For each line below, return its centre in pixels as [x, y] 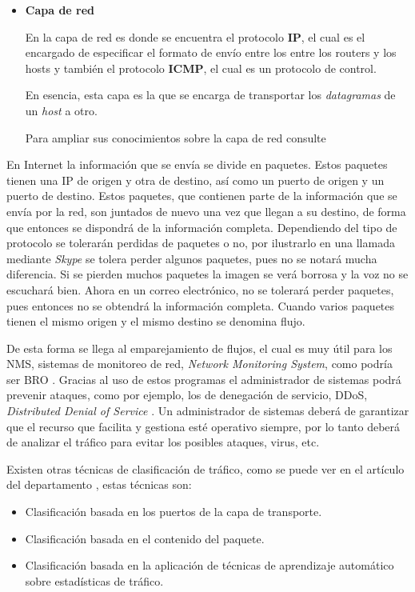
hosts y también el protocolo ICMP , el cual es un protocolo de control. [201, 68]
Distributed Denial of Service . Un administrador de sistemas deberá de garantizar [208, 411]
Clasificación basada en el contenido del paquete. [145, 538]
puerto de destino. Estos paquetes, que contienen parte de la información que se [202, 196]
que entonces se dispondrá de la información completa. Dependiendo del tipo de [202, 227]
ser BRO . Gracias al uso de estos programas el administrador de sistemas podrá [204, 379]
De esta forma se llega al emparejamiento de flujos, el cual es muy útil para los [200, 348]
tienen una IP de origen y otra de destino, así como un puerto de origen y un [196, 180]
